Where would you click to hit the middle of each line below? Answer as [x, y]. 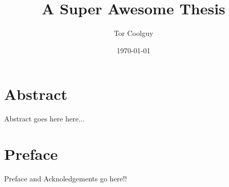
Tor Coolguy [133, 33]
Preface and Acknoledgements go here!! [66, 178]
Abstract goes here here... [44, 119]
